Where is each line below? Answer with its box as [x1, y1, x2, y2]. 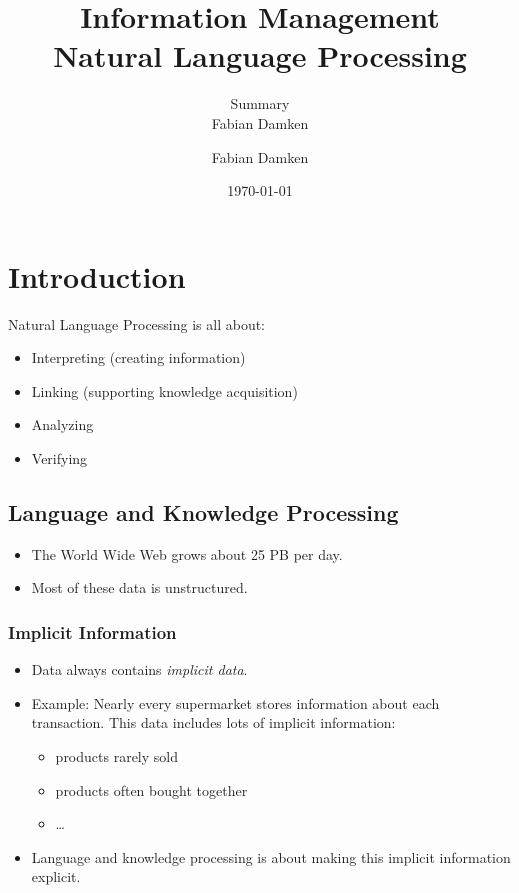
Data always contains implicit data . [31, 659, 248, 680]
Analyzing [31, 414, 94, 435]
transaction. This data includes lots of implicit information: [31, 712, 396, 733]
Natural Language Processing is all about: [8, 313, 265, 334]
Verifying [31, 448, 88, 468]
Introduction [8, 255, 186, 296]
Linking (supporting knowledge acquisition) [31, 380, 298, 401]
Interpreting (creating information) [31, 347, 246, 368]
